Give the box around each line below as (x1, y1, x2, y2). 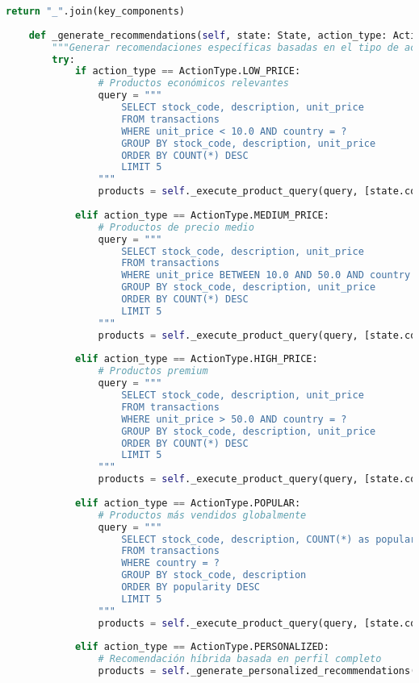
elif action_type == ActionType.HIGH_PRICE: (74, 353, 318, 365)
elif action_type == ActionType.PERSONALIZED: (74, 641, 329, 653)
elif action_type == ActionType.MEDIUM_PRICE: (74, 209, 329, 221)
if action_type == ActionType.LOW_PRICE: (74, 65, 301, 77)
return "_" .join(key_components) (6, 6, 185, 17)
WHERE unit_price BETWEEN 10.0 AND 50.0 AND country (121, 269, 411, 281)
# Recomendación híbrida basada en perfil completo (98, 653, 382, 665)
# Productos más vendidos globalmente (98, 509, 307, 521)
